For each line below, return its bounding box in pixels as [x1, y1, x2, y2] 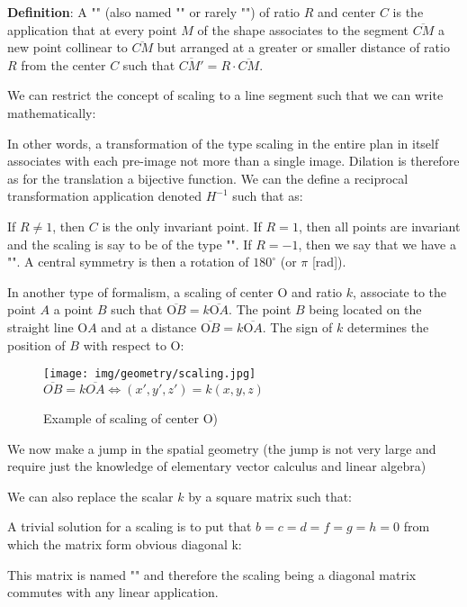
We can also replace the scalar [7, 486, 174, 505]
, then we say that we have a [298, 234, 456, 253]
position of [7, 335, 66, 354]
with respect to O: [83, 335, 184, 354]
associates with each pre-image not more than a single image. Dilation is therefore [7, 151, 460, 170]
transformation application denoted [7, 186, 202, 205]
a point [53, 300, 94, 319]
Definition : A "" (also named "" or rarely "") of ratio [7, 3, 301, 21]
